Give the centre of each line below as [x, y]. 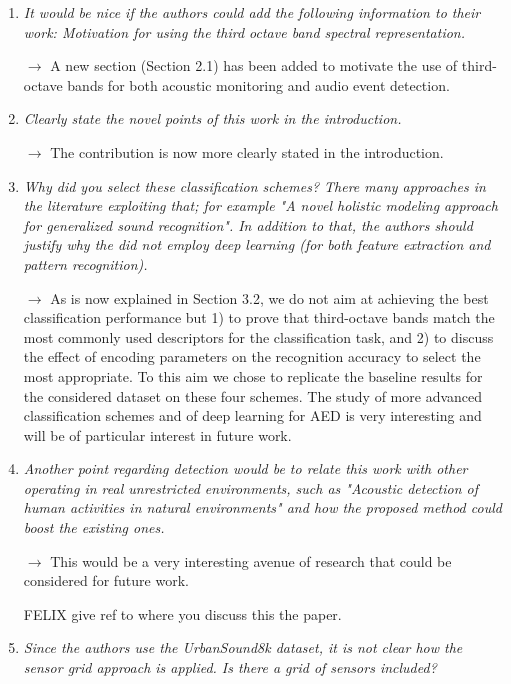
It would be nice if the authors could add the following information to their [252, 12]
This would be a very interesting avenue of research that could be [251, 560]
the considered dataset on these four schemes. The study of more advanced [253, 395]
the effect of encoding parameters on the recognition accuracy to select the [252, 356]
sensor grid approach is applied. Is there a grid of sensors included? [230, 667]
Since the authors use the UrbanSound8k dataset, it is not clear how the [243, 647]
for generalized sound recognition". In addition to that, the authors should [248, 224]
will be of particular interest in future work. [157, 434]
